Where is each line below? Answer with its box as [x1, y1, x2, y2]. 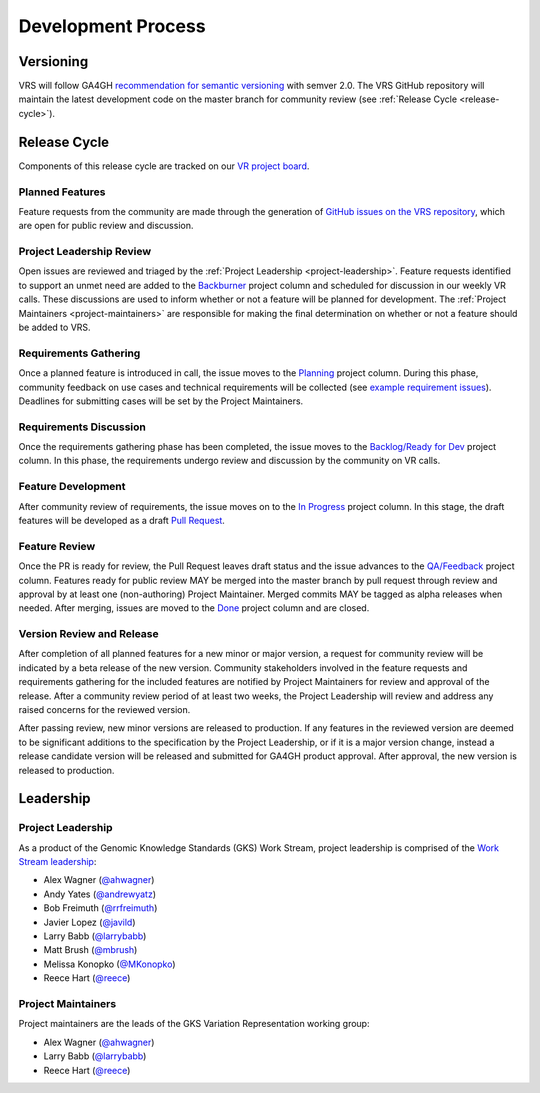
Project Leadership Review [18, 245, 152, 259]
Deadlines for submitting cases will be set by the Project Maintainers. [18, 395, 304, 407]
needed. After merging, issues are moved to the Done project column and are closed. [18, 602, 370, 614]
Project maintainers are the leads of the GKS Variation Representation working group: [18, 1018, 370, 1030]
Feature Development [18, 480, 126, 494]
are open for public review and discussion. [18, 220, 194, 232]
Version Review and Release [18, 627, 159, 641]
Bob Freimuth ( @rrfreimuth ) [43, 902, 158, 914]
